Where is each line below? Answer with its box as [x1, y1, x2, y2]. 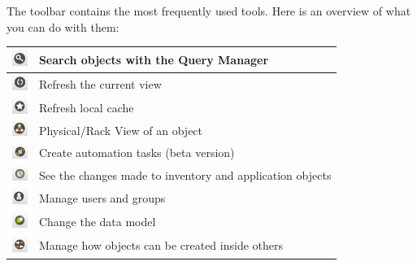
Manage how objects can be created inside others [38, 237, 284, 254]
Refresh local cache [38, 98, 134, 116]
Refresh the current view [38, 75, 162, 92]
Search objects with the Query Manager [38, 50, 269, 68]
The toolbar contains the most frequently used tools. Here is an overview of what [7, 2, 411, 19]
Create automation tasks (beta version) [38, 144, 235, 161]
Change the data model [38, 212, 156, 229]
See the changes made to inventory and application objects [38, 166, 332, 183]
